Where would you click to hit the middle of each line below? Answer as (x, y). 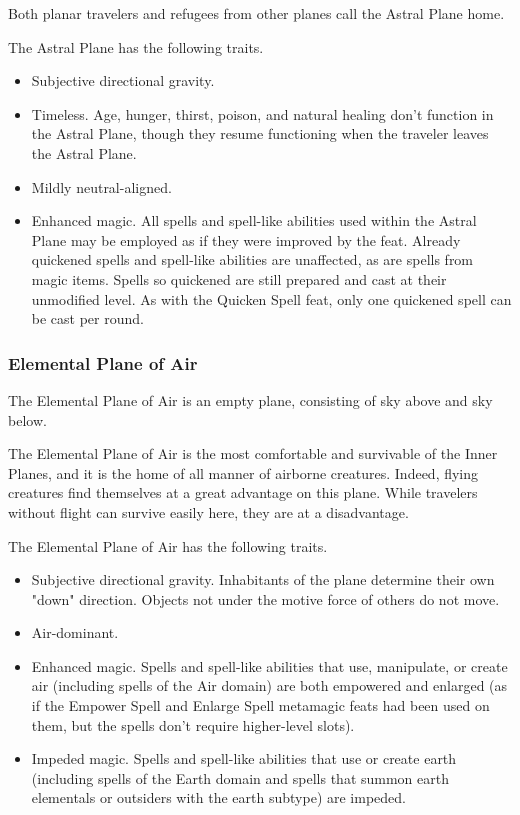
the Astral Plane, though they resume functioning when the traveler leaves (260, 133)
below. (27, 419)
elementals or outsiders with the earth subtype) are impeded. (218, 797)
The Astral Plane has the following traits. (136, 46)
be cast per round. (87, 318)
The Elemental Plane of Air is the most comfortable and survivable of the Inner (253, 453)
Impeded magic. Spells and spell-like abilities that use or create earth (244, 758)
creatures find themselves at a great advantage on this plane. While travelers (243, 492)
